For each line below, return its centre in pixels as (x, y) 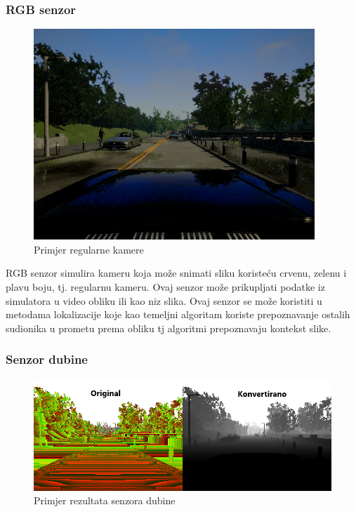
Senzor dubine (47, 359)
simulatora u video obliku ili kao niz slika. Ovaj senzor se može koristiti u (164, 300)
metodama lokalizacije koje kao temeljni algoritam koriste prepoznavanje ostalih (178, 314)
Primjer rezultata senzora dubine (105, 500)
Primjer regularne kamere (89, 249)
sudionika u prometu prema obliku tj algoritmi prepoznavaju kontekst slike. (169, 328)
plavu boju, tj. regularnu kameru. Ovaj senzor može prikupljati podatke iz (165, 287)
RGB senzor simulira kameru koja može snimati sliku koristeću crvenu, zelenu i (176, 273)
